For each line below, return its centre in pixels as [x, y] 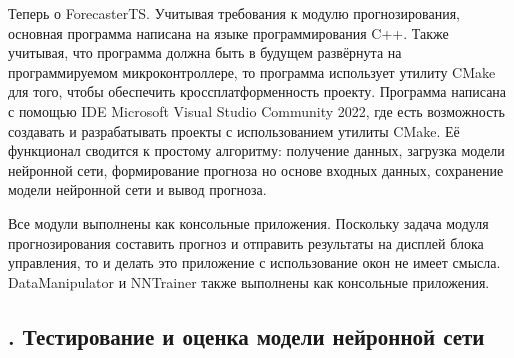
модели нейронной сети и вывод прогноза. [137, 189]
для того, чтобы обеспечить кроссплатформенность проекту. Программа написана [257, 91]
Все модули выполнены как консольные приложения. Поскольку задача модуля [248, 222]
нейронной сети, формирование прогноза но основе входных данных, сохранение [256, 169]
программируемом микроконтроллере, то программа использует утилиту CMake [252, 71]
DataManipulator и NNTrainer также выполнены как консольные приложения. [249, 281]
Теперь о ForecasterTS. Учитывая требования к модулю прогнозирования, [234, 13]
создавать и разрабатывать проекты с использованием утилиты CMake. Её [234, 130]
